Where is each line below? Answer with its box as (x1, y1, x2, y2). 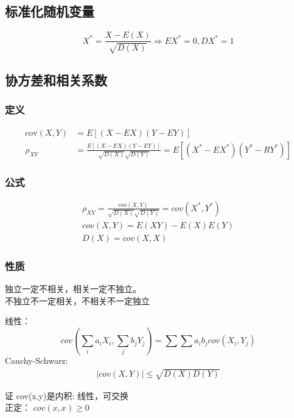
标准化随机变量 (5, 2, 94, 21)
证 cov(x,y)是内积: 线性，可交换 (5, 389, 128, 402)
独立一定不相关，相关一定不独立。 (5, 282, 141, 294)
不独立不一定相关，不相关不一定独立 (5, 294, 150, 307)
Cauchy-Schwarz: (5, 354, 68, 367)
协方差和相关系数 (5, 71, 107, 89)
